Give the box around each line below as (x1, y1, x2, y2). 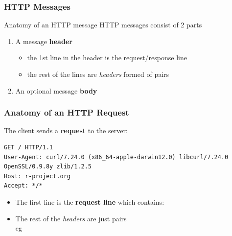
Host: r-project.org (4, 172, 71, 180)
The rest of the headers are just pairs (15, 213, 127, 223)
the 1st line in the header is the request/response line (27, 52, 187, 63)
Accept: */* (4, 182, 43, 189)
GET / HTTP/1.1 (4, 144, 53, 151)
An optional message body (15, 85, 97, 95)
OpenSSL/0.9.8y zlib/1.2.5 (4, 163, 92, 170)
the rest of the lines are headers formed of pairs (27, 69, 169, 79)
